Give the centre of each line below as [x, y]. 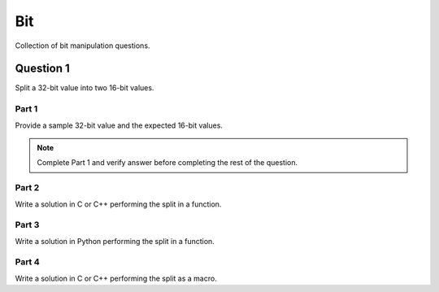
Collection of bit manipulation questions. [83, 46]
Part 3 [27, 225]
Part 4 [27, 262]
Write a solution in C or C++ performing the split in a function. [118, 204]
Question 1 [43, 69]
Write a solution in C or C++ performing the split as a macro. [116, 278]
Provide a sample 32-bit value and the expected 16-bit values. [119, 125]
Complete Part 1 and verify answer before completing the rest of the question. [167, 163]
